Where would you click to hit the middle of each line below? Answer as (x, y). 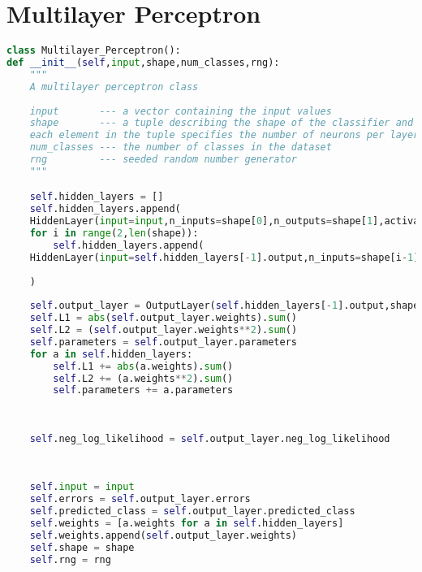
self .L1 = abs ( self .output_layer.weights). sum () (164, 318)
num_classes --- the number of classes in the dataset (181, 147)
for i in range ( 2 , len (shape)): (114, 234)
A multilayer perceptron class (114, 87)
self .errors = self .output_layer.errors (140, 499)
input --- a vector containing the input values (181, 111)
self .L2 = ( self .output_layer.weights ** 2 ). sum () (164, 330)
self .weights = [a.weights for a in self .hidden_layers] (187, 524)
